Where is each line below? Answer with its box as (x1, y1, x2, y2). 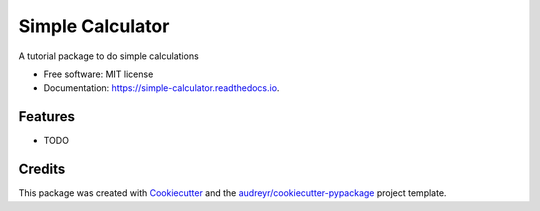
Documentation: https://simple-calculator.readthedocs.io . (43, 82, 280, 94)
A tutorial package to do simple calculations (18, 50, 199, 62)
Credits (18, 161, 66, 178)
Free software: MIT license (43, 68, 154, 80)
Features (18, 108, 75, 125)
